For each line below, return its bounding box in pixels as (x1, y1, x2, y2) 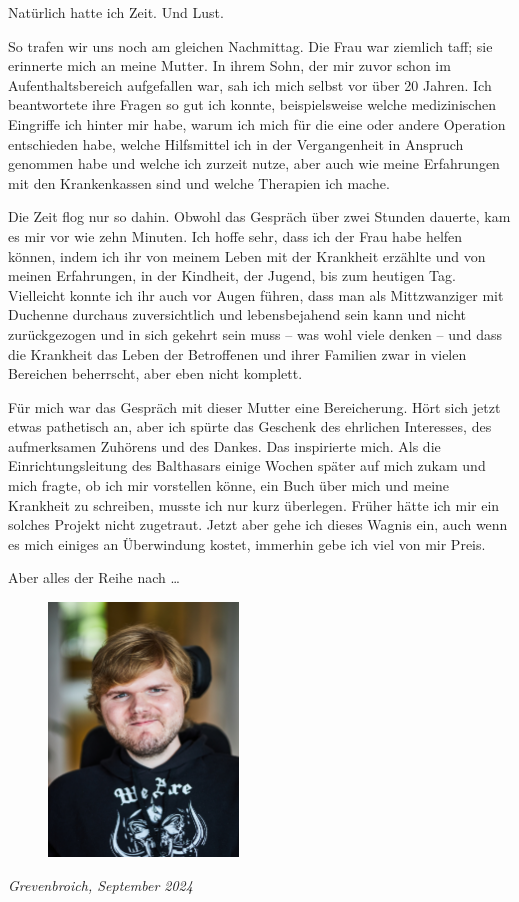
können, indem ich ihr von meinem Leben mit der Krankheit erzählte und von (8, 245, 486, 266)
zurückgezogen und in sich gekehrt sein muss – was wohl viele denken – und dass (8, 323, 503, 344)
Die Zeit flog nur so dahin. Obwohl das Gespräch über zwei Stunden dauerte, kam (8, 206, 511, 227)
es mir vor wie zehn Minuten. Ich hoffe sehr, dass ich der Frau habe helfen (8, 225, 463, 246)
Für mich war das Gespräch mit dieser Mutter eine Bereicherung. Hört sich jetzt (8, 396, 501, 417)
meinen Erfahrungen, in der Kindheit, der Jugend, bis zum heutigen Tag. (8, 265, 456, 286)
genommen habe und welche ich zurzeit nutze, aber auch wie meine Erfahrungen (8, 153, 500, 174)
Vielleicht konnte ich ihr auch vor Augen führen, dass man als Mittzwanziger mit (8, 284, 504, 305)
